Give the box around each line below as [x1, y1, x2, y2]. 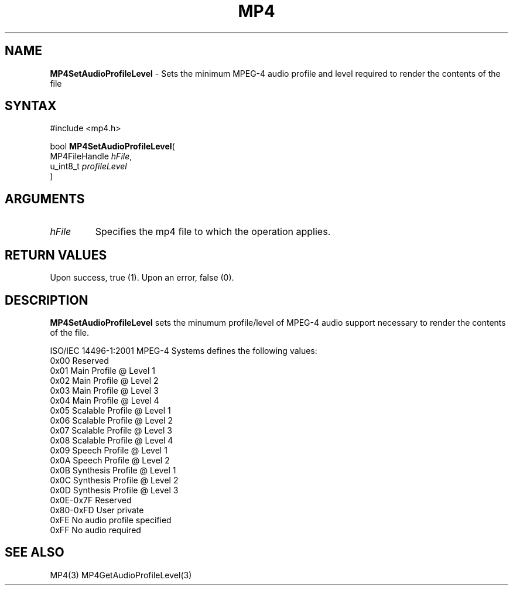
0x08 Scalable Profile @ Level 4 [50, 435, 173, 445]
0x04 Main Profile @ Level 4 [50, 395, 159, 405]
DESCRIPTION [5, 292, 88, 308]
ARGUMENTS [5, 191, 85, 206]
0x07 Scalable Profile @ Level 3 [50, 425, 173, 435]
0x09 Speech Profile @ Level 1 [50, 445, 167, 455]
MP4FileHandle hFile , [50, 151, 132, 162]
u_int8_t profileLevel [50, 161, 127, 172]
